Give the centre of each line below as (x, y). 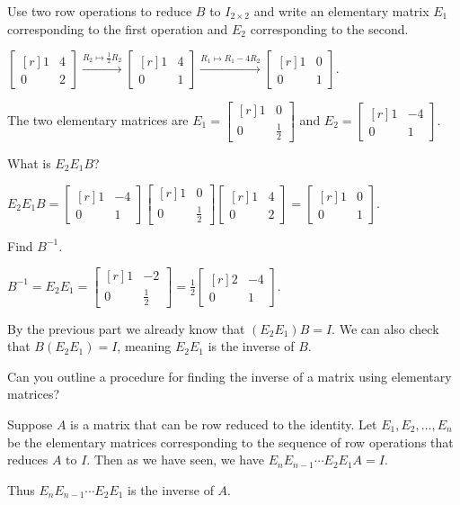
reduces (28, 460)
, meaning (144, 346)
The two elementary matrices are (98, 119)
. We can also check (385, 328)
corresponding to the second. (329, 28)
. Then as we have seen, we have (175, 460)
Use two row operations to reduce (100, 11)
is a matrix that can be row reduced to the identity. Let (224, 424)
